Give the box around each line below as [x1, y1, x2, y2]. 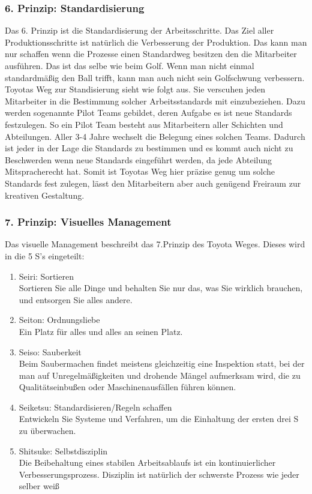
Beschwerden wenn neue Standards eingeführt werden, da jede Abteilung [5, 153, 272, 166]
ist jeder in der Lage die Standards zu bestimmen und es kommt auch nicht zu [5, 142, 293, 154]
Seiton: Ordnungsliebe [19, 313, 100, 326]
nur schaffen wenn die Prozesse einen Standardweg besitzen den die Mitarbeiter [5, 47, 297, 60]
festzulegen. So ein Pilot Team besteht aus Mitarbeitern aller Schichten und [5, 118, 283, 130]
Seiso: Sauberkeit [19, 345, 82, 358]
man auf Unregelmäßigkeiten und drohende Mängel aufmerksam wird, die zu [19, 369, 301, 381]
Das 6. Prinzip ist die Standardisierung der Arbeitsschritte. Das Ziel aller [5, 24, 274, 37]
